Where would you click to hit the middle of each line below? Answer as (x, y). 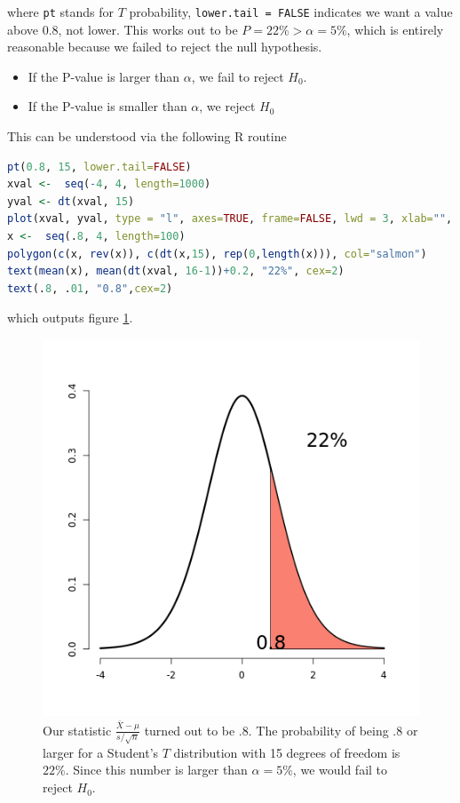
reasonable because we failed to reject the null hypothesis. (165, 47)
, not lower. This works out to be (148, 29)
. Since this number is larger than (156, 770)
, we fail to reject (238, 76)
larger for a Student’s (101, 752)
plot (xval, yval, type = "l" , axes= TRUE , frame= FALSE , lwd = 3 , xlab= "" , (230, 219)
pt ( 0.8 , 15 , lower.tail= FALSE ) (99, 167)
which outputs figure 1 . (70, 318)
